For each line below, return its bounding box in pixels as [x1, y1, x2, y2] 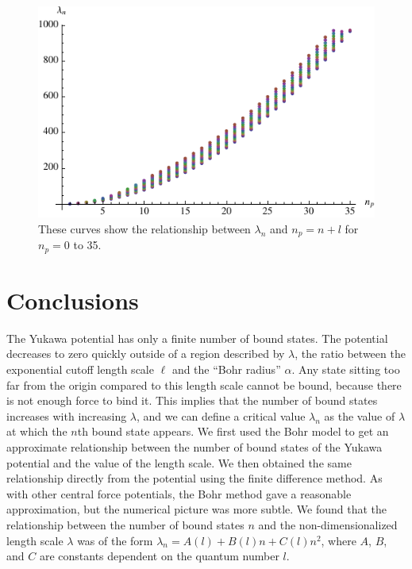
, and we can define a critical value [137, 407, 306, 424]
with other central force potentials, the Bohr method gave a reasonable [6, 485, 352, 502]
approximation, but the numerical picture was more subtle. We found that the [6, 501, 387, 517]
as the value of [324, 407, 395, 424]
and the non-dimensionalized [258, 517, 398, 533]
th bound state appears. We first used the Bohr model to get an [77, 423, 389, 440]
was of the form [77, 532, 153, 548]
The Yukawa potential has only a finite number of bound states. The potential [6, 329, 388, 346]
